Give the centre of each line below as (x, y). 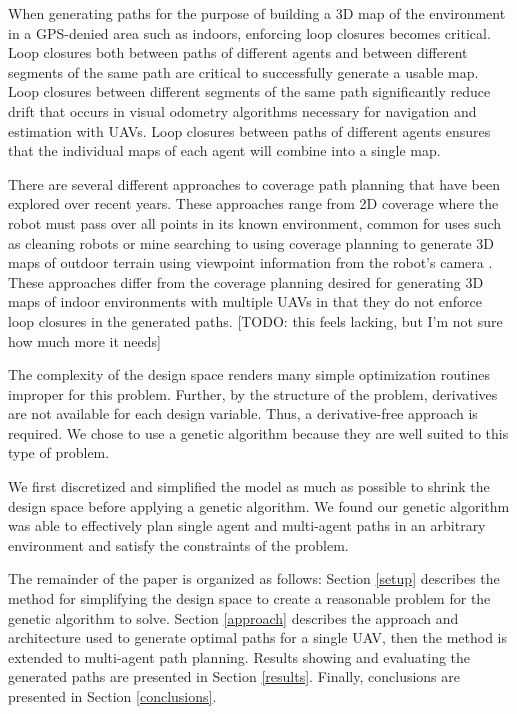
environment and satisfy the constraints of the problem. (178, 544)
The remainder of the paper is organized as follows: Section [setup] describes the (254, 578)
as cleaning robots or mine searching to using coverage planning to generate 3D (251, 242)
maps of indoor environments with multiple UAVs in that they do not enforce (245, 301)
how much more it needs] (84, 340)
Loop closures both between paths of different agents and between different (238, 52)
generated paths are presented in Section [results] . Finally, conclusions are (234, 676)
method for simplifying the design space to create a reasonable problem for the (249, 598)
